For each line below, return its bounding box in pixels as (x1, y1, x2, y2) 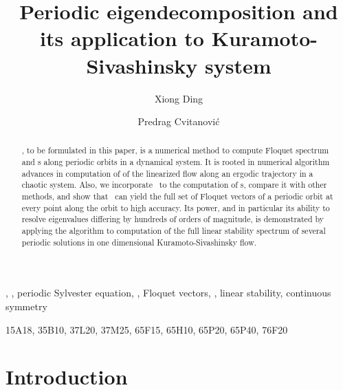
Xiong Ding (154, 91, 203, 105)
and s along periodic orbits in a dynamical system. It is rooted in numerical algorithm (21, 156, 330, 168)
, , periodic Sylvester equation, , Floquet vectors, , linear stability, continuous (5, 285, 331, 300)
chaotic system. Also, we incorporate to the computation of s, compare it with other (21, 179, 327, 191)
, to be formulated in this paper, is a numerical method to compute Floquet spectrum (21, 144, 329, 156)
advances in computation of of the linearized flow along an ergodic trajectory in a (21, 167, 313, 179)
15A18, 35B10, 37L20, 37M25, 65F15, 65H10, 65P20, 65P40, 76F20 (5, 322, 288, 336)
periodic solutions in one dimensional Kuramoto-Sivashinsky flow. (21, 236, 257, 248)
